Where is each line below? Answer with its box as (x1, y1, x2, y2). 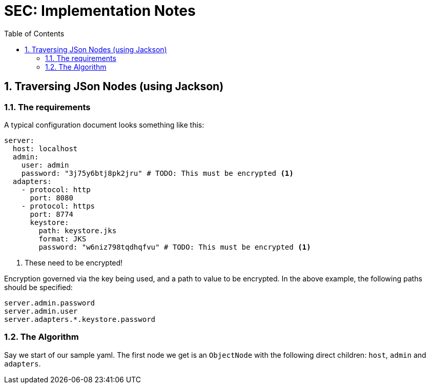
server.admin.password (4, 298, 95, 307)
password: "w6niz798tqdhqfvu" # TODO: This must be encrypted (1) (38, 242, 311, 251)
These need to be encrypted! (25, 258, 123, 267)
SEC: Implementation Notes (4, 2, 196, 19)
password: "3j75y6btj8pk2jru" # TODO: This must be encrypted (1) (21, 169, 294, 177)
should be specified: (4, 282, 73, 292)
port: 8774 (30, 210, 73, 218)
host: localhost (12, 144, 78, 153)
